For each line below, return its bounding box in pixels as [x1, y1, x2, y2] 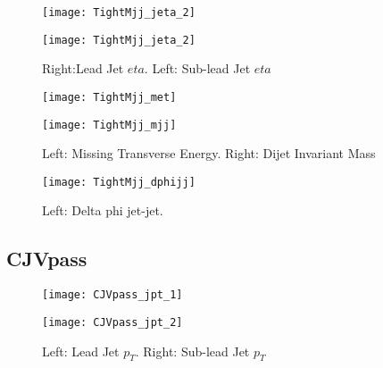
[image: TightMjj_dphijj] [42, 175, 196, 188]
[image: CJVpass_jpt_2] [42, 315, 183, 329]
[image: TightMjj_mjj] [42, 118, 177, 131]
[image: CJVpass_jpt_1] [42, 289, 183, 302]
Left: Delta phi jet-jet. [42, 201, 163, 220]
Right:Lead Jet [42, 59, 124, 78]
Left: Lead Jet [42, 341, 120, 360]
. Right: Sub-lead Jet [135, 341, 250, 360]
